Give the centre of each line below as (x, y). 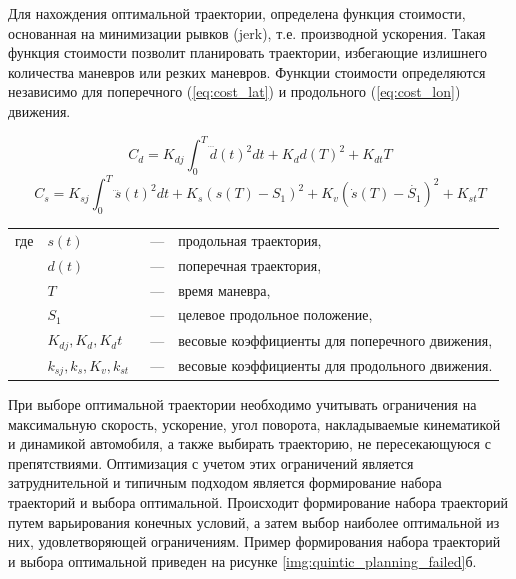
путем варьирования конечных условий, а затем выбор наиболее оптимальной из (254, 521)
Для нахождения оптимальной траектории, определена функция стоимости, (237, 13)
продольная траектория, (250, 239)
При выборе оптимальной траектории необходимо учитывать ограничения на (242, 403)
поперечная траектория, (250, 264)
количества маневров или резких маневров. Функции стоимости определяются (247, 71)
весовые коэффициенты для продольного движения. (335, 365)
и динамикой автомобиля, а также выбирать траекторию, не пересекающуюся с (249, 443)
